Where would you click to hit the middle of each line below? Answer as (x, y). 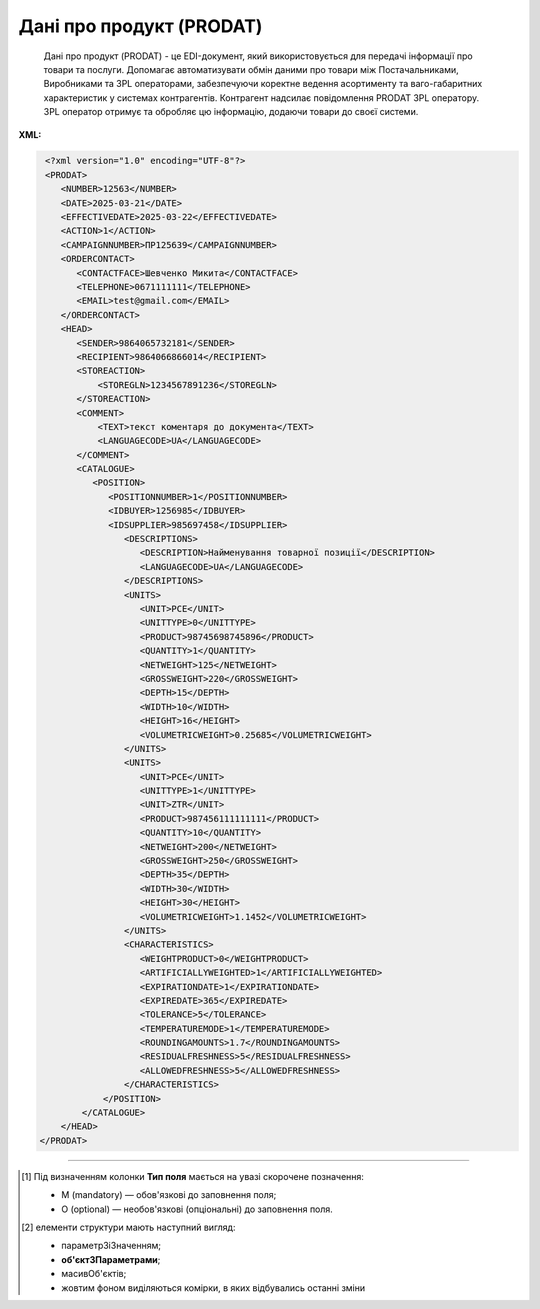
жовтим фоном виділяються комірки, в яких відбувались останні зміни (213, 1287)
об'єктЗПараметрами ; (111, 1259)
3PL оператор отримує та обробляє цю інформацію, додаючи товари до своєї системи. (231, 112)
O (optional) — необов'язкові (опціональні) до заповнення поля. (197, 1209)
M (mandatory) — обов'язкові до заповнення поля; (169, 1195)
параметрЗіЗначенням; (111, 1246)
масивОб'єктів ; (94, 1274)
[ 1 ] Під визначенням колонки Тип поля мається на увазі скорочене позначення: (193, 1176)
